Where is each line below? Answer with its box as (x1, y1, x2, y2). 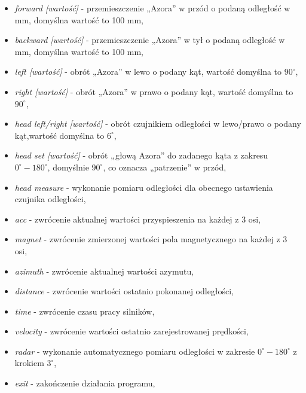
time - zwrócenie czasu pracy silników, (14, 304, 155, 317)
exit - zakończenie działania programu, (14, 377, 155, 389)
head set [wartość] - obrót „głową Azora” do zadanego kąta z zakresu (14, 149, 268, 162)
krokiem (14, 357, 44, 369)
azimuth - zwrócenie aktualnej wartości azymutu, (14, 264, 194, 277)
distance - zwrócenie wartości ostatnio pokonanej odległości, (14, 285, 234, 297)
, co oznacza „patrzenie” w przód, (103, 160, 227, 173)
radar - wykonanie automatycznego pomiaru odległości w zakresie (14, 345, 255, 357)
